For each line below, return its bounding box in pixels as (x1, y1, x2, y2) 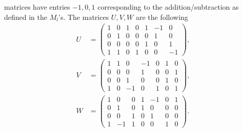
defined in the (4, 11, 48, 22)
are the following (135, 11, 188, 22)
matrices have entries (4, 2, 70, 12)
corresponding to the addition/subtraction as (97, 2, 239, 12)
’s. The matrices (58, 11, 109, 22)
